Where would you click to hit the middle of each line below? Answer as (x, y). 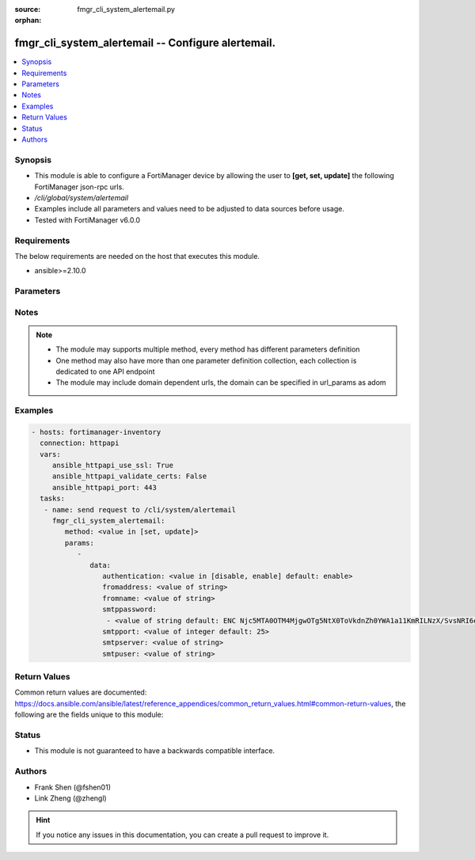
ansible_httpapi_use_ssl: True (113, 466)
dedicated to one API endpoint (105, 371)
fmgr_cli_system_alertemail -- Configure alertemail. (145, 43)
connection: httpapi (80, 443)
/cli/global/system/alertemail (82, 197)
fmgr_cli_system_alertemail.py (126, 9)
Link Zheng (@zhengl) (70, 798)
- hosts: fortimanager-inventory (96, 432)
